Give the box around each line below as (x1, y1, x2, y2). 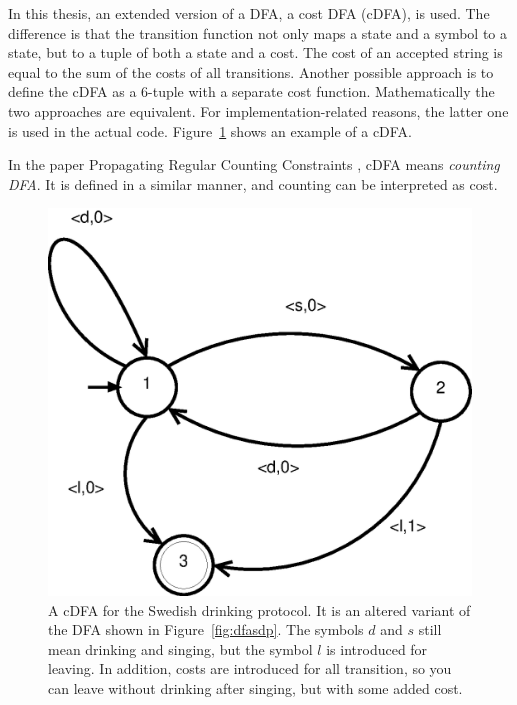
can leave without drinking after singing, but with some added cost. (48, 677, 463, 698)
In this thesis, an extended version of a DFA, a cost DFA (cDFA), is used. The (8, 3, 490, 23)
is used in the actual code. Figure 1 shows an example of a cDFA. (8, 120, 412, 141)
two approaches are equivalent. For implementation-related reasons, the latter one (8, 100, 509, 121)
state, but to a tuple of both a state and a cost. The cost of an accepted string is (8, 42, 503, 63)
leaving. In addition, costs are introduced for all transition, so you (48, 658, 452, 679)
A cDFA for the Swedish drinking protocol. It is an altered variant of (48, 599, 471, 620)
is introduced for (326, 638, 428, 659)
